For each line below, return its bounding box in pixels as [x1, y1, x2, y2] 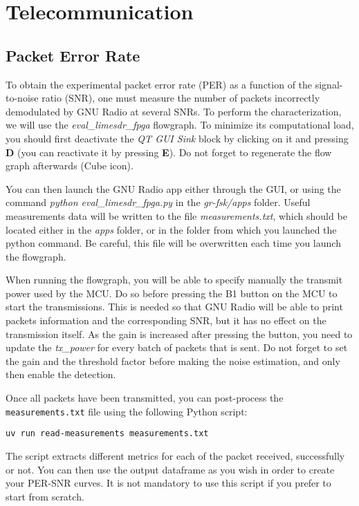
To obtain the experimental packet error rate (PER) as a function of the [6, 77, 313, 91]
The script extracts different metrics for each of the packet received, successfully [6, 448, 345, 462]
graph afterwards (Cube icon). [6, 158, 134, 173]
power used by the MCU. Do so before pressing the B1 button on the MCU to [6, 285, 338, 300]
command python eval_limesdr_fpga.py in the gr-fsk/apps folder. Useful [6, 195, 311, 209]
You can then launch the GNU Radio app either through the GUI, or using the [6, 181, 341, 196]
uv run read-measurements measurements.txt [6, 429, 209, 439]
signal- [315, 77, 343, 91]
